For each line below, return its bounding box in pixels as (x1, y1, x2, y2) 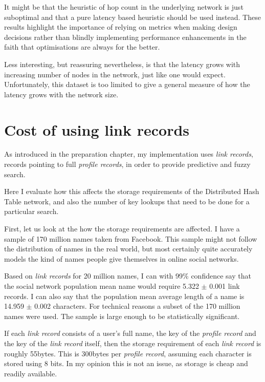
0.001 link (209, 281, 240, 291)
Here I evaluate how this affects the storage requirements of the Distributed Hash (4, 186, 259, 197)
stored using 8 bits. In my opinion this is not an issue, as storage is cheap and (4, 358, 248, 369)
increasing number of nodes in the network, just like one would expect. (4, 69, 226, 79)
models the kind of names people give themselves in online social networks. (4, 253, 239, 264)
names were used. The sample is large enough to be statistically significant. (4, 310, 240, 321)
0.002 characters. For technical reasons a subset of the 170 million (34, 301, 240, 311)
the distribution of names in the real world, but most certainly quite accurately (4, 243, 253, 254)
